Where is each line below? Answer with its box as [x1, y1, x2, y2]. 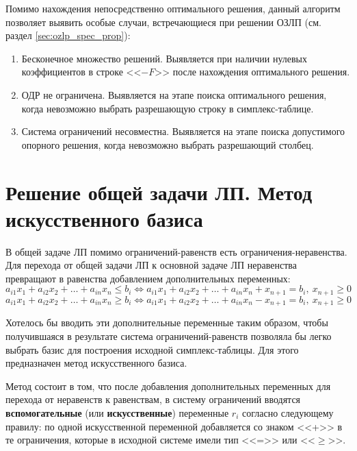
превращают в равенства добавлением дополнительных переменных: [5, 271, 291, 285]
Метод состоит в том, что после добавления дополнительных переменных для [5, 378, 331, 393]
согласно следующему [242, 405, 334, 419]
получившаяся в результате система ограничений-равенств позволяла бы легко [5, 328, 332, 343]
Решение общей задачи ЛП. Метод [5, 178, 313, 206]
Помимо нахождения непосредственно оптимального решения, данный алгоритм [5, 1, 341, 15]
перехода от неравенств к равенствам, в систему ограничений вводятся [5, 392, 301, 406]
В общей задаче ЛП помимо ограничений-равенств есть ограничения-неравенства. [5, 244, 347, 258]
